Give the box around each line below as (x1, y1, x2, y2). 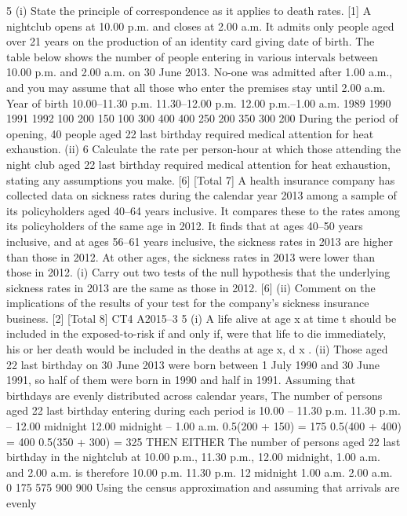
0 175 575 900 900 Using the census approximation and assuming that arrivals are (6, 479, 400, 496)
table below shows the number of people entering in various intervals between (6, 48, 378, 64)
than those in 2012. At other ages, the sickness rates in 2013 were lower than (6, 248, 375, 265)
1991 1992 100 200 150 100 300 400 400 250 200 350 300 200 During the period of (6, 110, 398, 126)
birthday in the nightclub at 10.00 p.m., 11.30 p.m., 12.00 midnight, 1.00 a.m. (6, 448, 380, 465)
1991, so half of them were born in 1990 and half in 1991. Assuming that (6, 371, 356, 388)
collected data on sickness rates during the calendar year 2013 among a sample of (6, 187, 397, 203)
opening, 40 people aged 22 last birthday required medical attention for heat (6, 125, 374, 141)
